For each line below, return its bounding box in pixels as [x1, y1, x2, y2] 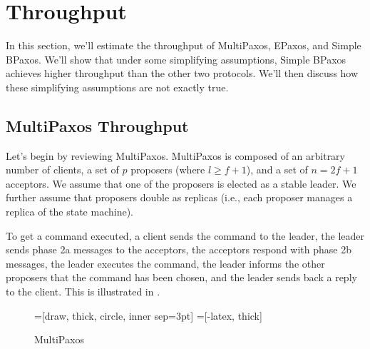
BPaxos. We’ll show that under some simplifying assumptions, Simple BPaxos [6, 51, 346, 66]
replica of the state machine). [6, 204, 133, 219]
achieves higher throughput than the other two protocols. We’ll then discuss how [6, 66, 359, 81]
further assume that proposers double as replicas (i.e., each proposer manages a [6, 190, 353, 205]
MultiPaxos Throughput [6, 114, 189, 136]
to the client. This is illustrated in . [6, 284, 160, 299]
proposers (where [130, 162, 205, 177]
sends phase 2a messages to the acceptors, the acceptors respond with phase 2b [6, 242, 351, 257]
